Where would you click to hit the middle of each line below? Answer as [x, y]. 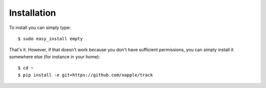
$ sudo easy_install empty [50, 39]
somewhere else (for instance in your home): [55, 57]
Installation [33, 13]
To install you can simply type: [40, 28]
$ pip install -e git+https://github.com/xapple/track [85, 75]
